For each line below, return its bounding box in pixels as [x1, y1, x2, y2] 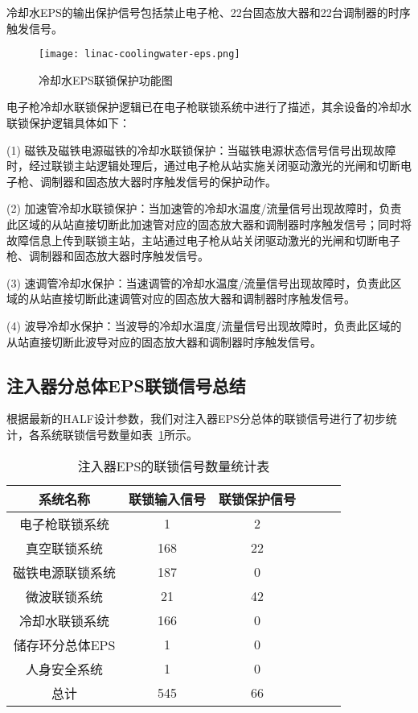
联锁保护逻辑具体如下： [6, 114, 130, 131]
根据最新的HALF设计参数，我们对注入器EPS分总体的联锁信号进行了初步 [6, 410, 386, 427]
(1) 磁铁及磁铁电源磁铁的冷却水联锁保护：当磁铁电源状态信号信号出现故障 [6, 141, 396, 158]
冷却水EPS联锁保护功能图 [39, 71, 173, 88]
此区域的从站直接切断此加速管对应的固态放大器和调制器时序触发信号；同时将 [6, 216, 412, 232]
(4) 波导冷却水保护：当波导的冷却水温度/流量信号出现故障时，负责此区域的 [6, 317, 402, 334]
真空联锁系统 [26, 538, 104, 558]
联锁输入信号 [129, 489, 207, 508]
